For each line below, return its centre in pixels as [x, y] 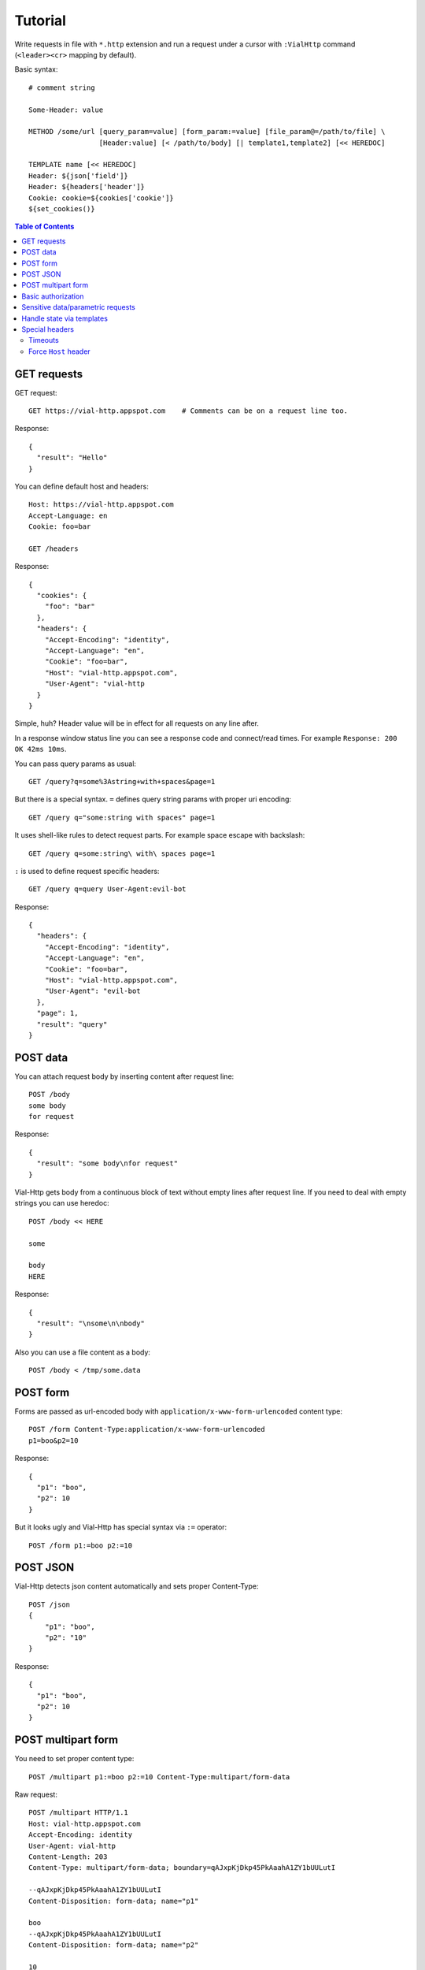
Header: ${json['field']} [79, 176]
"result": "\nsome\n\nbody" [91, 1323]
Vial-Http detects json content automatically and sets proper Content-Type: [137, 1586]
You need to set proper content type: [74, 1759]
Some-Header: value [66, 110]
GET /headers [54, 548]
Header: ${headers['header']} [87, 187]
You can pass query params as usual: [76, 764]
